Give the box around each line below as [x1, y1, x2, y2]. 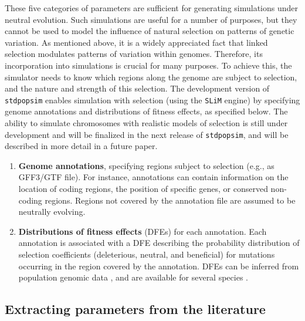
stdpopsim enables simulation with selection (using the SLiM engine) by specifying [5, 93, 300, 106]
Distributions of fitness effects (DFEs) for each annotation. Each [18, 225, 267, 237]
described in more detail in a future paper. [5, 140, 158, 152]
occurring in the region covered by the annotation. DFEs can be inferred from [18, 259, 299, 272]
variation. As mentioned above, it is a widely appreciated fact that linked [5, 36, 268, 48]
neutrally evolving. [18, 205, 86, 218]
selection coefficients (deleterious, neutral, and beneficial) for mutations [18, 248, 275, 260]
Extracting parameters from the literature [5, 300, 266, 318]
